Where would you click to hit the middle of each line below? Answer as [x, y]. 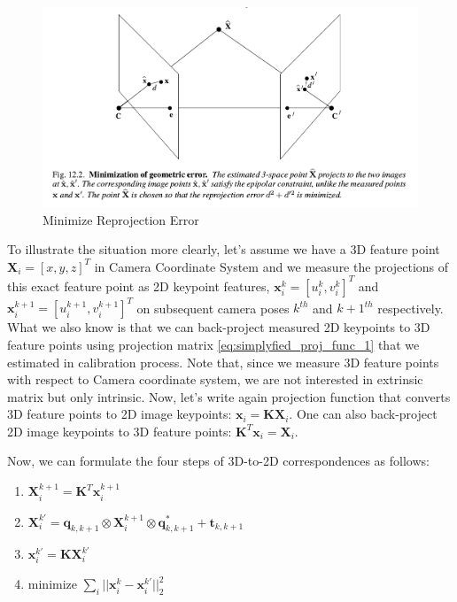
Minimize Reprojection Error [121, 219]
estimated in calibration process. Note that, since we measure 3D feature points [223, 362]
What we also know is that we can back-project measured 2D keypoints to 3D [219, 327]
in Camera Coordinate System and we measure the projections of [271, 266]
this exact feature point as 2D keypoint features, [139, 286]
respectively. [411, 308]
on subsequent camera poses [213, 308]
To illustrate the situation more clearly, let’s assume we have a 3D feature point [224, 249]
